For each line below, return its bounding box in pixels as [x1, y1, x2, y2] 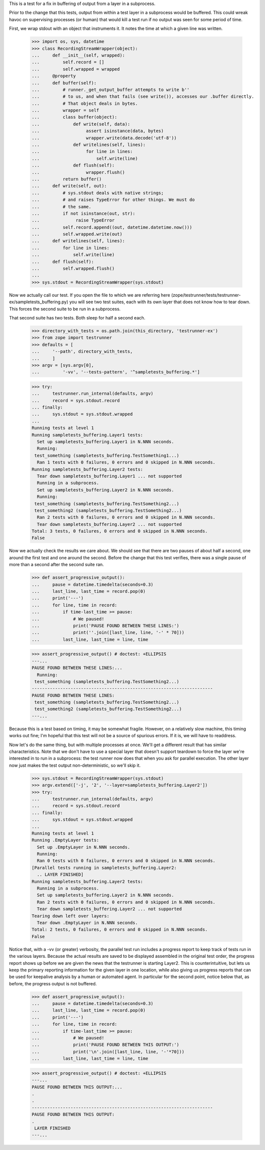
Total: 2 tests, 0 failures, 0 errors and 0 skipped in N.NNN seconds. [31, 927, 208, 932]
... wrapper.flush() [31, 170, 125, 175]
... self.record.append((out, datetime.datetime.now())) [31, 224, 192, 230]
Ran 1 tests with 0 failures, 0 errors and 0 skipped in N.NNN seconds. [37, 460, 216, 465]
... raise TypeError [31, 218, 115, 223]
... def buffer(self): [31, 80, 97, 86]
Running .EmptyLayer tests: [31, 837, 99, 843]
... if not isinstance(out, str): [31, 210, 135, 216]
